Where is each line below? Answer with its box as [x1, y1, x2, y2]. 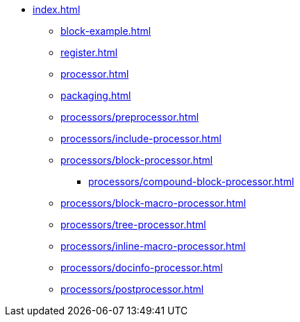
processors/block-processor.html [60, 154, 213, 166]
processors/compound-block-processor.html [88, 176, 294, 187]
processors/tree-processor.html [60, 219, 206, 230]
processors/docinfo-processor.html [60, 262, 223, 273]
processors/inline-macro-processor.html [60, 240, 246, 252]
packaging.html [60, 90, 131, 101]
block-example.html [60, 25, 151, 37]
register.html [60, 46, 118, 58]
